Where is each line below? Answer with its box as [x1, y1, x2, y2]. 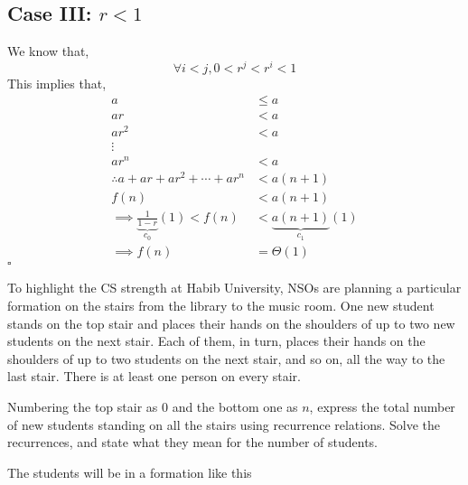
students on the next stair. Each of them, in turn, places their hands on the [7, 331, 426, 350]
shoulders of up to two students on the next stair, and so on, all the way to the [7, 349, 445, 368]
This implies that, [7, 73, 107, 92]
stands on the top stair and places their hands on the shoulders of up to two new [7, 313, 455, 332]
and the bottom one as [172, 396, 298, 415]
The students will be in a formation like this [7, 462, 252, 481]
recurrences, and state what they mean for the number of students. [7, 433, 378, 452]
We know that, [7, 42, 89, 61]
